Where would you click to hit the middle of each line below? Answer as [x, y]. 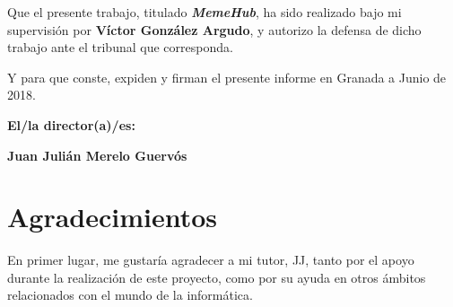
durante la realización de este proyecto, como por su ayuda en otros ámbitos [217, 277]
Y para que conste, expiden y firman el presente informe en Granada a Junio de [227, 77]
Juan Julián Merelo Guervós [97, 155]
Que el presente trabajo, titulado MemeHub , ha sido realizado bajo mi [205, 12]
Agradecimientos [113, 217]
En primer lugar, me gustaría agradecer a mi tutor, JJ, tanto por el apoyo [211, 260]
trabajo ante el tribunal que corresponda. [120, 47]
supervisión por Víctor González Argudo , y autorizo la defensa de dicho [214, 29]
